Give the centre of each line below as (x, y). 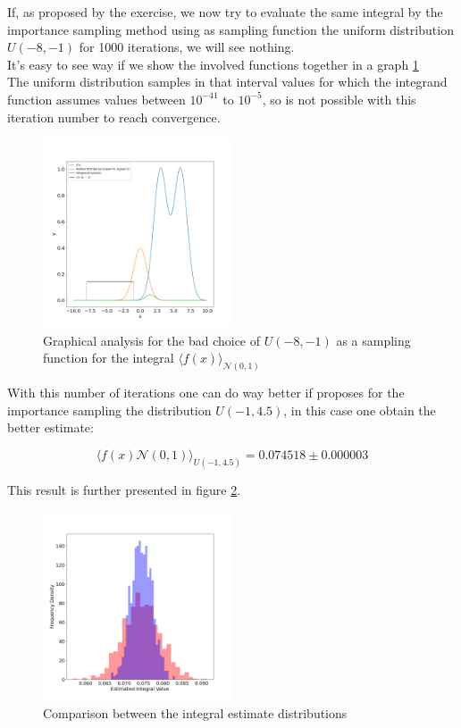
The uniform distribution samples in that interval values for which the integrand (227, 82)
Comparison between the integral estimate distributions (195, 713)
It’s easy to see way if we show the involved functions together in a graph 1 (213, 64)
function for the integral (109, 358)
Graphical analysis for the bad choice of (152, 340)
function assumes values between (96, 99)
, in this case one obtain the (360, 410)
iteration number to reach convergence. (114, 117)
